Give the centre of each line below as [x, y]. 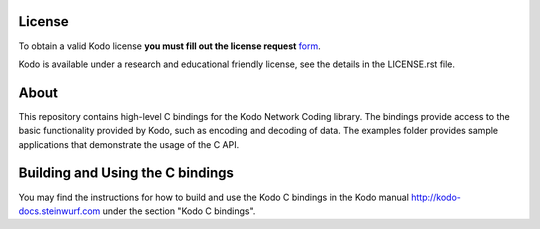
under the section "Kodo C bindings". [179, 211]
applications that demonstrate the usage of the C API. [129, 144]
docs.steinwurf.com [59, 211]
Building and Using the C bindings [126, 173]
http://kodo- [436, 197]
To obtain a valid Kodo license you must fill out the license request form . [170, 46]
